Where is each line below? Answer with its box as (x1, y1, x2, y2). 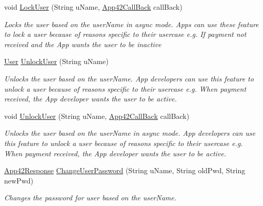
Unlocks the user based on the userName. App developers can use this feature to (4, 73, 254, 84)
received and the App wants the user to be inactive (4, 38, 161, 49)
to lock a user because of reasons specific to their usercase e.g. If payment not (4, 29, 247, 39)
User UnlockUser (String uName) (4, 56, 109, 67)
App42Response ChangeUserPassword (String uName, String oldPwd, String (4, 165, 246, 176)
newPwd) (4, 175, 33, 186)
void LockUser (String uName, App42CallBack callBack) (4, 2, 183, 12)
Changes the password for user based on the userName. (4, 192, 177, 203)
